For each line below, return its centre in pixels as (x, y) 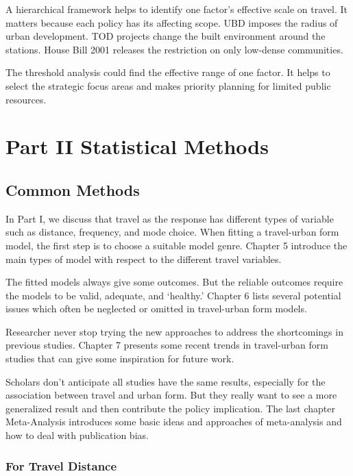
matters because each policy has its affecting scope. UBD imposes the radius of (172, 22)
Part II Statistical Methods (137, 146)
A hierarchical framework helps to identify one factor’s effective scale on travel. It (176, 9)
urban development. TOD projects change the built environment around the (166, 36)
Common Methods (73, 189)
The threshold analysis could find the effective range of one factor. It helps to (168, 72)
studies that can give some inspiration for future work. (120, 359)
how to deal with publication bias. (77, 435)
